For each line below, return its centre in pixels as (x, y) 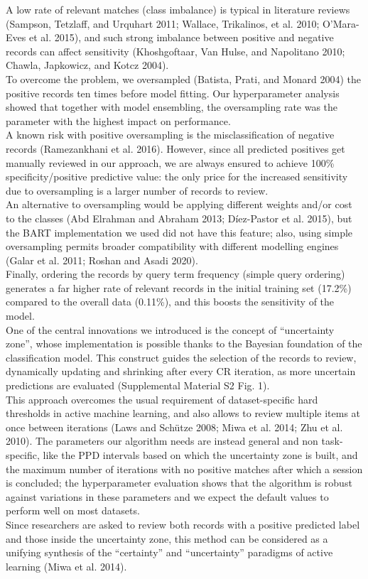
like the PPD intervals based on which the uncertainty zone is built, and (200, 455)
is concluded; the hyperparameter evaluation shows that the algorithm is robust (179, 483)
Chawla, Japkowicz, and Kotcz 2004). (87, 65)
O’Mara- (341, 23)
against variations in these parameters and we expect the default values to (167, 496)
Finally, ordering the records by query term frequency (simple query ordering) (175, 274)
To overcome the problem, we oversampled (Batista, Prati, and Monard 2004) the (184, 79)
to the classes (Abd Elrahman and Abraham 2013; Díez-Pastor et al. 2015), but (179, 218)
